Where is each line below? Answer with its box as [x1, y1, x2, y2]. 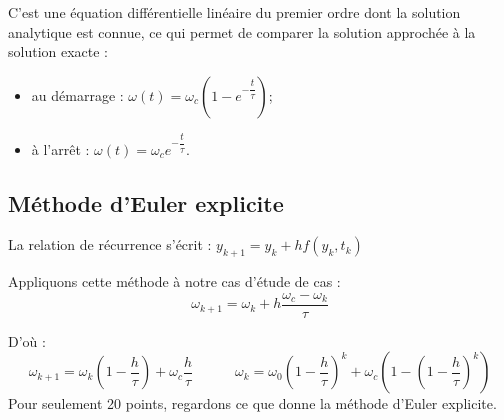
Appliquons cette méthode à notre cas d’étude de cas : [8, 271, 341, 292]
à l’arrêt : [31, 138, 90, 159]
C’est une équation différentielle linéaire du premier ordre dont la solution [8, 2, 461, 22]
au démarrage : [31, 84, 124, 105]
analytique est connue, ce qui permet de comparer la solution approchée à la [8, 21, 476, 42]
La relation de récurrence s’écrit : [8, 234, 212, 255]
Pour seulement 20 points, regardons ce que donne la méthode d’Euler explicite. [8, 393, 497, 414]
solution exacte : [8, 41, 109, 62]
